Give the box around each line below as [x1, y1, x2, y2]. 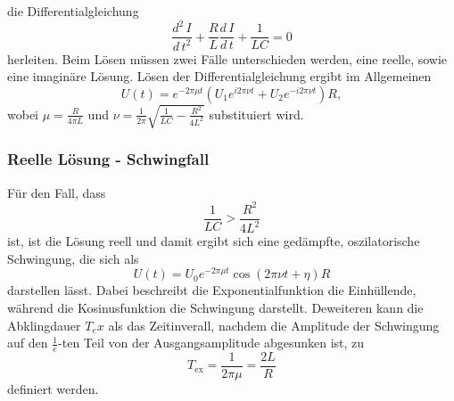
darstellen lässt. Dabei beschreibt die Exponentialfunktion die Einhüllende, [7, 281, 417, 299]
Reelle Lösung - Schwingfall [7, 148, 210, 170]
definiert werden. [7, 380, 99, 398]
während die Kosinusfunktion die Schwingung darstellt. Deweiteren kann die [7, 299, 424, 316]
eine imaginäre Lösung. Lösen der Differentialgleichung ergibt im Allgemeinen [7, 67, 432, 86]
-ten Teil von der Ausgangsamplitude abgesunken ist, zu [58, 333, 365, 352]
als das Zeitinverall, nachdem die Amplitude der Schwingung [108, 315, 440, 334]
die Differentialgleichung [7, 2, 139, 20]
